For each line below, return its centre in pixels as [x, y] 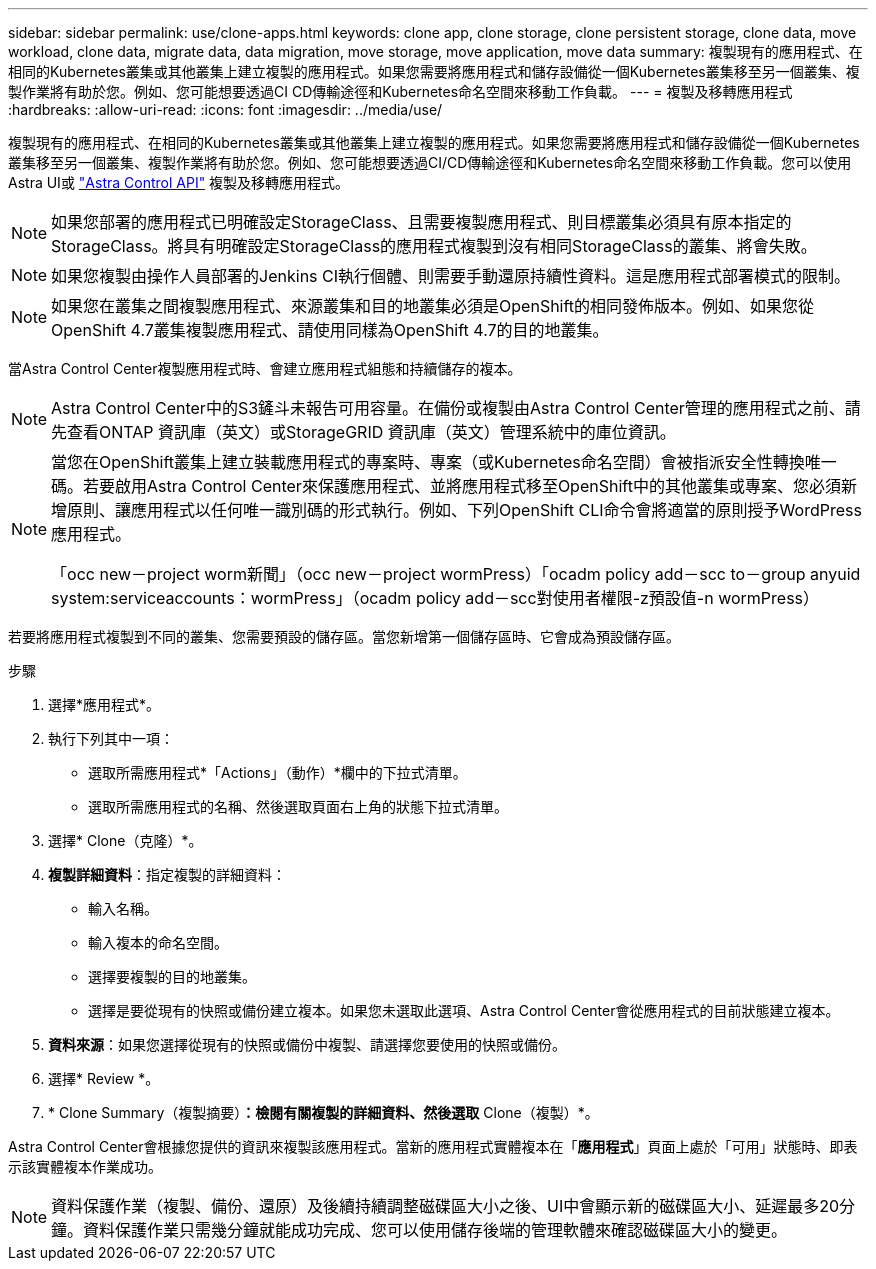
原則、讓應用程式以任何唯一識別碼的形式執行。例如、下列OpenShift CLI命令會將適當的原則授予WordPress [464, 510]
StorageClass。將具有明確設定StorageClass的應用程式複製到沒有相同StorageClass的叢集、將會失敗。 [434, 246]
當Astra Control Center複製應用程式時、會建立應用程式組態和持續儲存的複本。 [265, 368]
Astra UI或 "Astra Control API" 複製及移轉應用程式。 [179, 182]
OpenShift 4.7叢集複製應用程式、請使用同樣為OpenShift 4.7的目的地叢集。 [330, 330]
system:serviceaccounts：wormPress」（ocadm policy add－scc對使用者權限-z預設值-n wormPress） [435, 598]
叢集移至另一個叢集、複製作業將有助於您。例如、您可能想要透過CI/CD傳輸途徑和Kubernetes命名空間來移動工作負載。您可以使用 [430, 162]
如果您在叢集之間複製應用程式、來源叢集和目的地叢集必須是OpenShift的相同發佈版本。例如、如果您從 [433, 306]
